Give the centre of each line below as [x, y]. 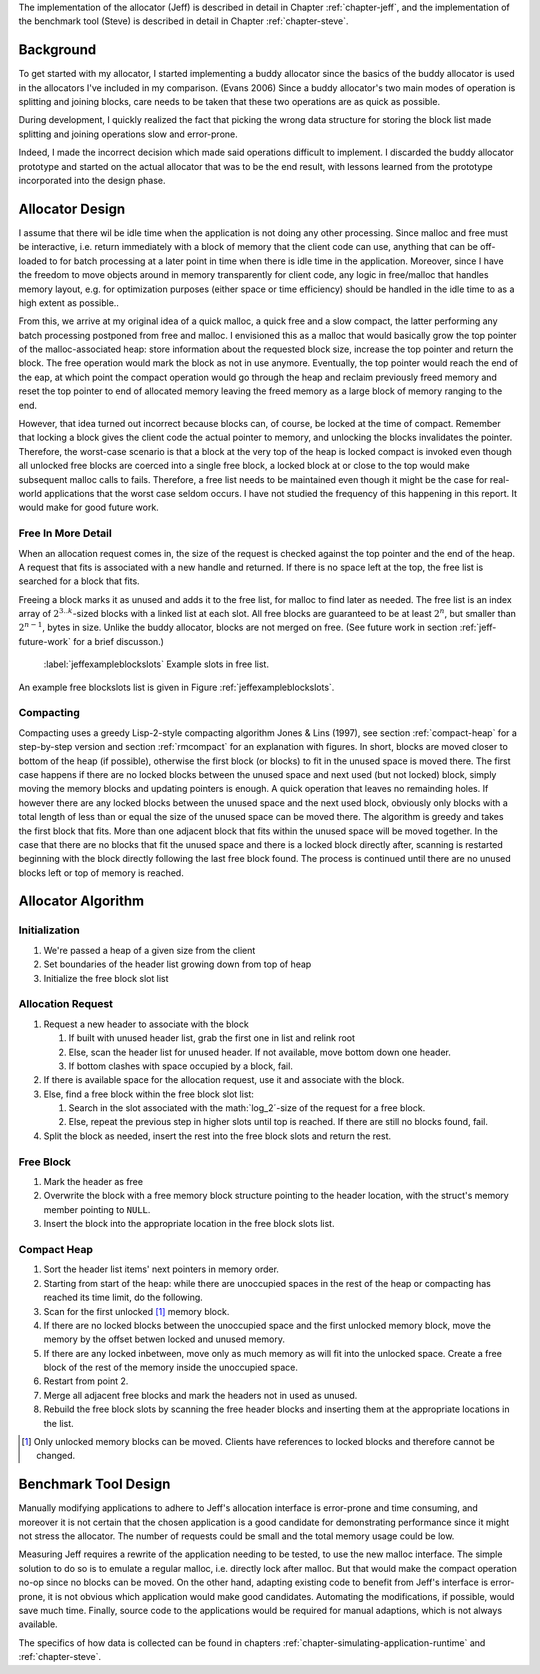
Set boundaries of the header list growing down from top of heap [177, 964]
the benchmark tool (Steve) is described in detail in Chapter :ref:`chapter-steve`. [183, 21]
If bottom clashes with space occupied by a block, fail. [181, 1066]
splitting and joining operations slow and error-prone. [128, 134]
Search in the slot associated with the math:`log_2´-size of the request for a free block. [247, 1108]
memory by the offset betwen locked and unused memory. [164, 1339]
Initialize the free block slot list [106, 978]
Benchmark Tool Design [94, 1484]
